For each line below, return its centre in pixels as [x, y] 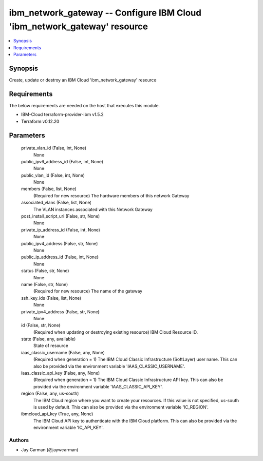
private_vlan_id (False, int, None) [54, 148]
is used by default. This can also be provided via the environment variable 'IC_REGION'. [121, 407]
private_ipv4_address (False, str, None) [60, 311]
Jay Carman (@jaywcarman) [50, 450]
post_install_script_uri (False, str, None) [60, 216]
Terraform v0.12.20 [40, 121]
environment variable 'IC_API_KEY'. [69, 428]
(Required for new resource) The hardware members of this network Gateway [111, 195]
